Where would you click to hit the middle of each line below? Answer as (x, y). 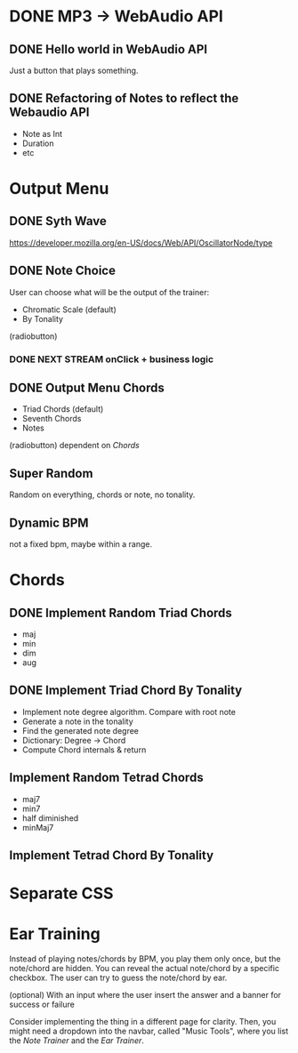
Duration (38, 143)
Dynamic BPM (49, 522)
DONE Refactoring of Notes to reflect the (124, 98)
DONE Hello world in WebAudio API (108, 49)
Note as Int (42, 133)
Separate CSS (61, 893)
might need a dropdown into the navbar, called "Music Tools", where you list (149, 1031)
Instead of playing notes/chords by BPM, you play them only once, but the (145, 959)
